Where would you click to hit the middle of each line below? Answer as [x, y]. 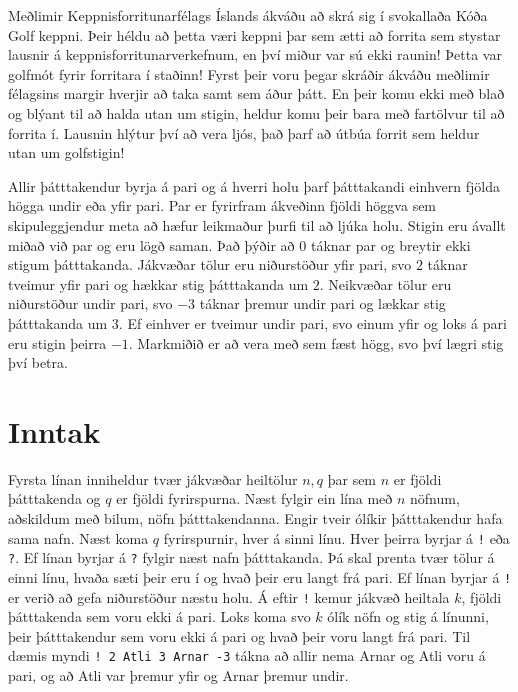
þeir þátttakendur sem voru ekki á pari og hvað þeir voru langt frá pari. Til [239, 635]
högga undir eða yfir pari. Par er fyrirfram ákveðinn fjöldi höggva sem [222, 205]
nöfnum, [435, 498]
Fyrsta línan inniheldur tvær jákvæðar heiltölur [153, 478]
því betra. [38, 362]
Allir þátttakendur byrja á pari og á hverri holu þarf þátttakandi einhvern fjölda [254, 185]
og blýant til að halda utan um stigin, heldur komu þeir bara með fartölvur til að [256, 112]
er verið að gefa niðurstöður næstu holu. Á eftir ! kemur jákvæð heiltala [229, 596]
